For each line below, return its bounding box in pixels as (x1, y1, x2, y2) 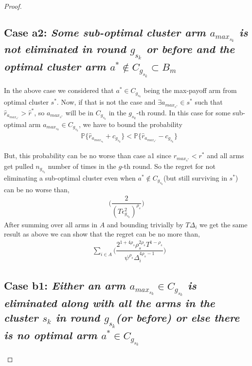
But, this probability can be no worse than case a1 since (4, 150, 171, 161)
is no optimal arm (4, 327, 97, 342)
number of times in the (48, 161, 116, 171)
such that (195, 97, 223, 107)
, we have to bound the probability (78, 119, 182, 129)
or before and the (146, 41, 235, 56)
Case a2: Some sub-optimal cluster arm (4, 24, 206, 39)
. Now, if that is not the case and (56, 97, 156, 107)
